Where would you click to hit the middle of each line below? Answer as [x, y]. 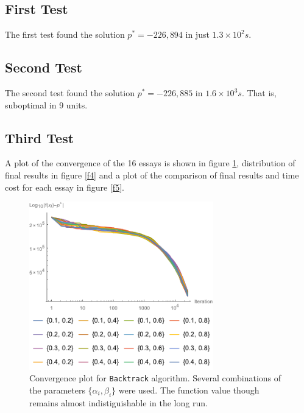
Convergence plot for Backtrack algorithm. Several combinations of [155, 378]
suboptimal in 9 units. [46, 104]
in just [197, 34]
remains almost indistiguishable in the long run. [118, 402]
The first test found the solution [65, 34]
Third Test [40, 137]
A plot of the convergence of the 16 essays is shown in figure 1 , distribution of [150, 163]
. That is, [259, 93]
